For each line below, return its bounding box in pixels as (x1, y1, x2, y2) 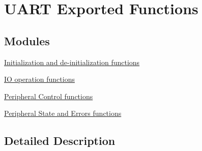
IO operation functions (4, 74, 75, 84)
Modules (4, 33, 50, 48)
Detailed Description (4, 133, 116, 148)
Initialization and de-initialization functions (4, 56, 140, 67)
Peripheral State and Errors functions (4, 108, 122, 118)
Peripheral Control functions (4, 90, 93, 101)
